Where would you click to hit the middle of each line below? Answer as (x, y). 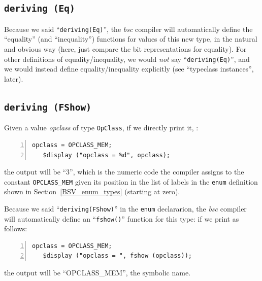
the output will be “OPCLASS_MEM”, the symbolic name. (97, 273)
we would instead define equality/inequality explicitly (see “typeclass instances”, (129, 69)
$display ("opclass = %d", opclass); (107, 155)
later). (14, 78)
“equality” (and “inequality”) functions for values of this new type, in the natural (131, 39)
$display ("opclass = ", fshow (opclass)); (117, 256)
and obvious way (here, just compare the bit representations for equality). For (125, 49)
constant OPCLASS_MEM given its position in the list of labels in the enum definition (131, 181)
